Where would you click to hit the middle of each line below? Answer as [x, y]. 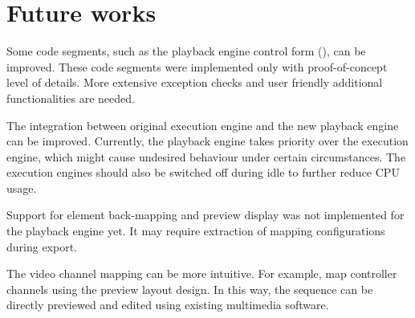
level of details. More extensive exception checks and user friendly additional [195, 82]
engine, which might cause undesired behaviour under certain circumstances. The [206, 156]
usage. [22, 188]
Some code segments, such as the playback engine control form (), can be [186, 51]
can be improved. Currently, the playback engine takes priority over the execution [207, 141]
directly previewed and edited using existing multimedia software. [168, 305]
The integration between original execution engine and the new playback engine [203, 125]
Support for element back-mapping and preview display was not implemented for [205, 215]
